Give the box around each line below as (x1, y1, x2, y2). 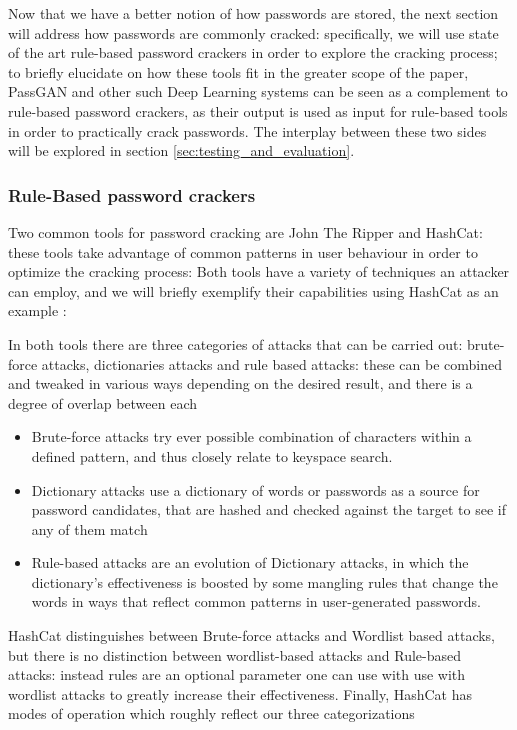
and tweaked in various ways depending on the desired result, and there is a (8, 373, 473, 394)
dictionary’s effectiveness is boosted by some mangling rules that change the (31, 571, 498, 592)
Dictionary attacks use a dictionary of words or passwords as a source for (31, 479, 480, 500)
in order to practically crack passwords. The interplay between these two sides (8, 120, 487, 141)
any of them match (31, 518, 148, 539)
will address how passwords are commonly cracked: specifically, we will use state (8, 22, 499, 43)
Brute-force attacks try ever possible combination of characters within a (31, 426, 472, 447)
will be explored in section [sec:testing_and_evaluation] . (8, 140, 355, 161)
